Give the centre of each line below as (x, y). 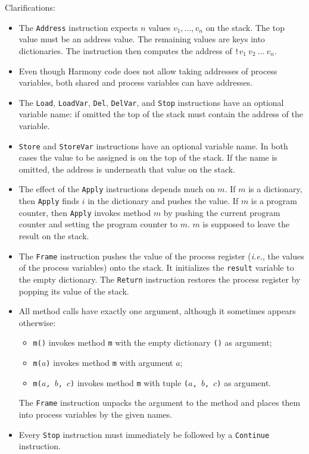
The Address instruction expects (78, 27)
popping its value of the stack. (74, 291)
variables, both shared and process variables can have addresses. (136, 82)
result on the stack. (54, 235)
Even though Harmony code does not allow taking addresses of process (148, 71)
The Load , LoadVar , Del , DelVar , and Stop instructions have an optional (151, 102)
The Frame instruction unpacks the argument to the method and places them (160, 403)
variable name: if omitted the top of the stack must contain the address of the (161, 114)
